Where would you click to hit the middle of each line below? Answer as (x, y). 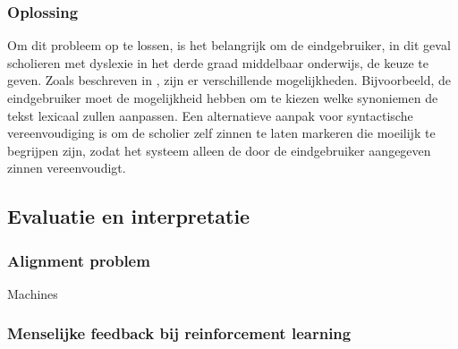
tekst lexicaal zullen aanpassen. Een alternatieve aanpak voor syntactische (210, 115)
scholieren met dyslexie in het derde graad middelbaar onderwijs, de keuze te (218, 62)
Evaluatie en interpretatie (129, 216)
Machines (33, 293)
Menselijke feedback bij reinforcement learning (179, 333)
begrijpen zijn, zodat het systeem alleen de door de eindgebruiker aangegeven (219, 150)
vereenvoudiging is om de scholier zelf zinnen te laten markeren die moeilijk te (221, 133)
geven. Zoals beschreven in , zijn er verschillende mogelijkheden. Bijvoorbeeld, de (229, 80)
